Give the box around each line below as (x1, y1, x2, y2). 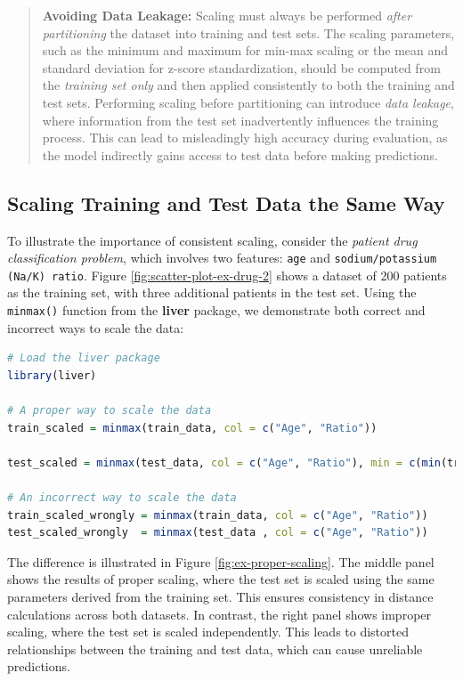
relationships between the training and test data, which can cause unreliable (7, 639, 423, 658)
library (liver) (7, 369, 97, 382)
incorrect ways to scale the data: (7, 318, 184, 336)
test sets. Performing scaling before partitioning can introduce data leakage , (42, 93, 454, 111)
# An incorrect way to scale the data (7, 491, 237, 505)
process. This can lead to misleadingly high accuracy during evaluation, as (42, 128, 448, 147)
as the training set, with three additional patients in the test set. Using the (7, 283, 417, 302)
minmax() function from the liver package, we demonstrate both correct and (7, 301, 426, 320)
